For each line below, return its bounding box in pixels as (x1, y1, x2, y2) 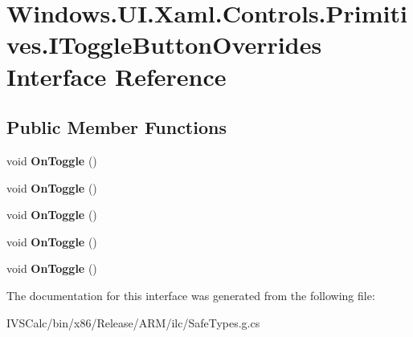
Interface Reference (6, 59, 227, 92)
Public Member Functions (6, 115, 227, 140)
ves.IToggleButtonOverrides (6, 28, 322, 61)
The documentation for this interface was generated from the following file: (6, 286, 375, 303)
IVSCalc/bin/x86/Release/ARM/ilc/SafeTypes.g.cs (6, 314, 260, 331)
